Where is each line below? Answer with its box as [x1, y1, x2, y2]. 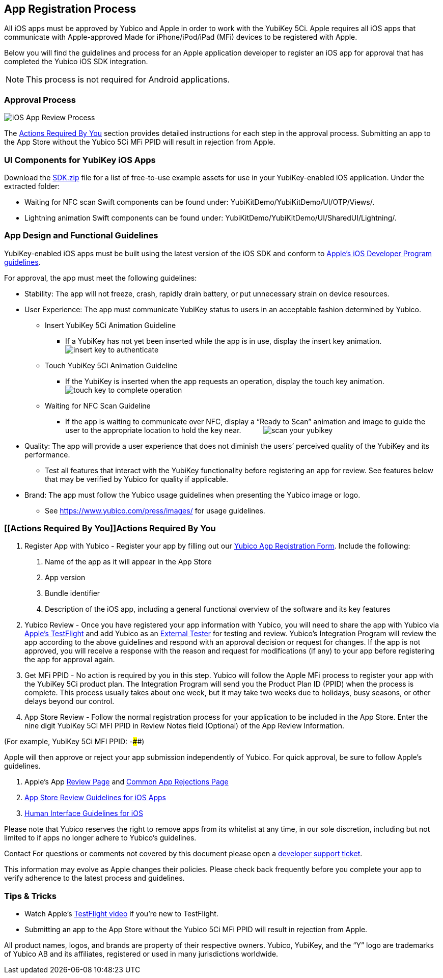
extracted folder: [4, 181, 60, 191]
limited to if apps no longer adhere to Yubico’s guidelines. [4, 833, 197, 843]
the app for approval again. [24, 655, 115, 664]
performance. [24, 450, 70, 459]
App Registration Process [4, 3, 136, 15]
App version [45, 573, 86, 582]
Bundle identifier [45, 589, 100, 598]
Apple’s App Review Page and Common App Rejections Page [24, 777, 229, 786]
